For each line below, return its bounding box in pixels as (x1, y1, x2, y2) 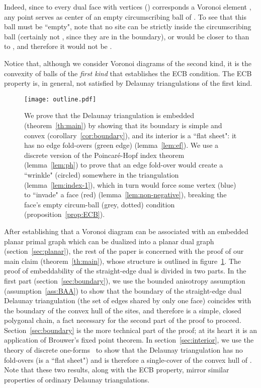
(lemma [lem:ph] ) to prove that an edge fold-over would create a (24, 159, 223, 170)
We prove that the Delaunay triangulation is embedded (24, 110, 194, 121)
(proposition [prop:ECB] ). (24, 209, 105, 219)
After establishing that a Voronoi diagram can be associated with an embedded (4, 226, 248, 236)
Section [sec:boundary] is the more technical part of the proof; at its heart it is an (4, 324, 257, 335)
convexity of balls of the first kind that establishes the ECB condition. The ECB (4, 68, 252, 78)
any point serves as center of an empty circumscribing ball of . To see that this (4, 11, 247, 22)
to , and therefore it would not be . (4, 41, 112, 51)
